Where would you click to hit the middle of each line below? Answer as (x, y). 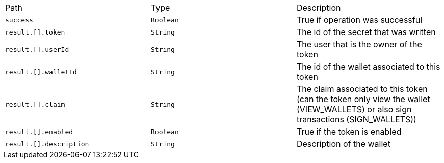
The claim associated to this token (362, 89)
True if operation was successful (359, 20)
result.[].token (35, 32)
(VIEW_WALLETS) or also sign (354, 109)
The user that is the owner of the (359, 44)
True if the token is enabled (349, 132)
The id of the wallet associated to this (368, 67)
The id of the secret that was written (366, 32)
